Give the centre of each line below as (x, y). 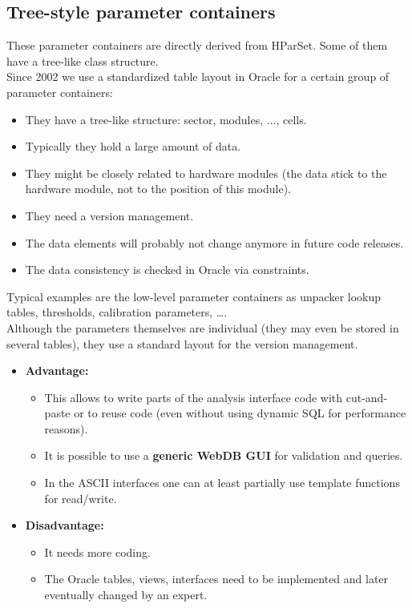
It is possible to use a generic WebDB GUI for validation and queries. (224, 455)
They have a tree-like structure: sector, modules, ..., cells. (166, 119)
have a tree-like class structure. (83, 60)
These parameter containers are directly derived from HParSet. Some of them (197, 45)
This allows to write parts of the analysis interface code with (194, 397)
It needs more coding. (97, 552)
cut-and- (367, 397)
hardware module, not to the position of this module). (158, 189)
